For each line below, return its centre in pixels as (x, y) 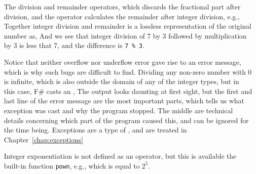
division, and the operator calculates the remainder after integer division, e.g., (122, 16)
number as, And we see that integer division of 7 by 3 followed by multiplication (125, 35)
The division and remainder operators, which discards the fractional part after (122, 6)
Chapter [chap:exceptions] (44, 139)
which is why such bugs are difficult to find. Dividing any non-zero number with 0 (128, 71)
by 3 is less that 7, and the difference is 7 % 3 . (74, 45)
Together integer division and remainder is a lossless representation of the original (128, 26)
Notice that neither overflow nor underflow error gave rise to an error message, (123, 62)
